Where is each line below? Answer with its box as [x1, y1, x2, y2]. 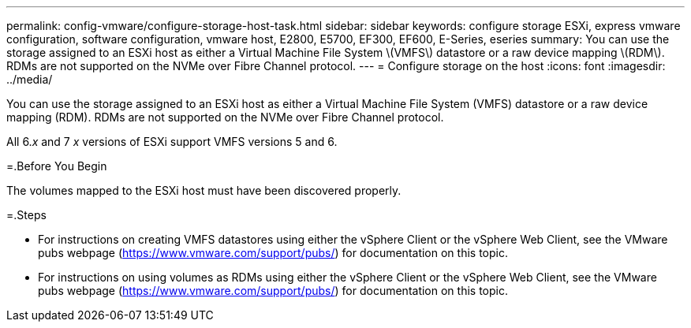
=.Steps [6, 208, 47, 222]
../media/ [6, 73, 53, 86]
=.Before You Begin [6, 159, 107, 173]
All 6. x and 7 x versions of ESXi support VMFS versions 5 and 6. [6, 135, 338, 148]
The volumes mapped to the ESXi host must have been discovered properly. [6, 184, 402, 197]
